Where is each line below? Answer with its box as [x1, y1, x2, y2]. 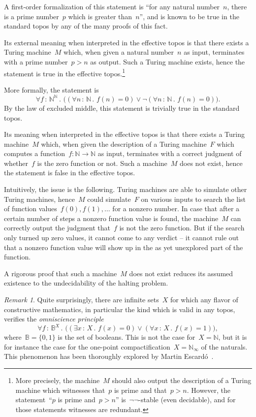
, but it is [218, 332, 247, 342]
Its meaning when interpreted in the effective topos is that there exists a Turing [4, 129, 245, 139]
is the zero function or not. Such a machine [37, 158, 167, 168]
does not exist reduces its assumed [129, 268, 233, 278]
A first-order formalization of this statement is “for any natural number [4, 1, 220, 11]
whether [4, 158, 29, 168]
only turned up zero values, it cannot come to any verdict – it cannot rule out [4, 232, 239, 243]
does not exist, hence [180, 158, 243, 168]
